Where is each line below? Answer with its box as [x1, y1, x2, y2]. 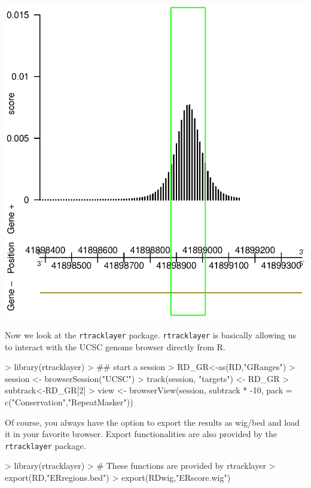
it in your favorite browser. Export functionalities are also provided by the [5, 428, 277, 440]
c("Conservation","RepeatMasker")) [5, 396, 133, 408]
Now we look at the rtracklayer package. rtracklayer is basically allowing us [5, 329, 297, 341]
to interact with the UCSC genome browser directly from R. [5, 340, 225, 353]
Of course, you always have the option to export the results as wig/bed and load [5, 416, 300, 428]
